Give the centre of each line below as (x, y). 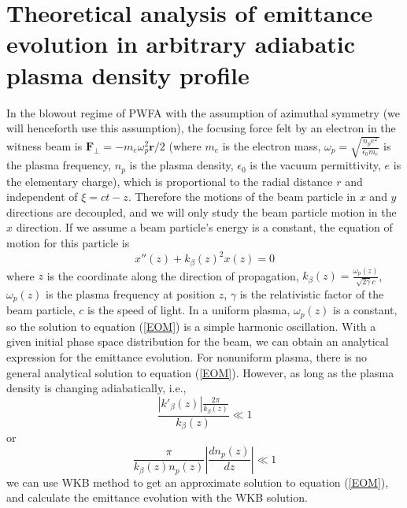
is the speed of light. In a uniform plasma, (189, 310)
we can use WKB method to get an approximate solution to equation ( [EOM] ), (198, 482)
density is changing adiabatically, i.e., (96, 388)
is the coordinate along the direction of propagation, (173, 275)
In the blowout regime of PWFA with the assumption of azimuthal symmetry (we (203, 112)
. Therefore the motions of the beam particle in (242, 197)
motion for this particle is (68, 243)
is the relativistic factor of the (312, 293)
